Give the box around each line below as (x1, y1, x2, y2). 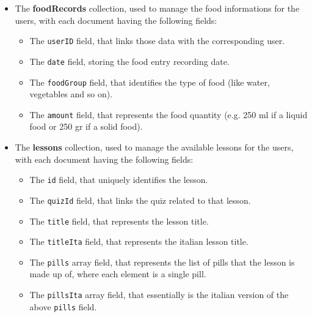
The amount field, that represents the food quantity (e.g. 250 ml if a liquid (29, 108, 308, 121)
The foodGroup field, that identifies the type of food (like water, (29, 75, 270, 88)
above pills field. (29, 300, 97, 313)
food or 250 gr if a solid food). (29, 120, 143, 133)
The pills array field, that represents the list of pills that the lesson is (29, 255, 295, 268)
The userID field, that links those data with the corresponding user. (29, 34, 285, 47)
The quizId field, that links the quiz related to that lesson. (29, 193, 251, 206)
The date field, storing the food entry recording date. (29, 54, 230, 67)
